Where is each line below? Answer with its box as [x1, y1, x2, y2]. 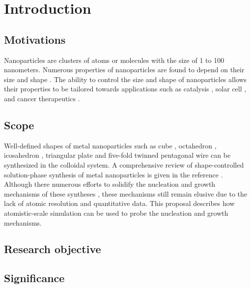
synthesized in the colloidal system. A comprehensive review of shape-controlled [4, 159, 244, 170]
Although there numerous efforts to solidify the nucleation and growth [4, 179, 216, 189]
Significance [4, 270, 65, 286]
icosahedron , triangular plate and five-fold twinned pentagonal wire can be [4, 150, 231, 160]
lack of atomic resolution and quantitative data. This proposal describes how [4, 198, 235, 208]
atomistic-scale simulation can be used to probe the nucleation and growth [4, 207, 228, 218]
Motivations [4, 31, 66, 47]
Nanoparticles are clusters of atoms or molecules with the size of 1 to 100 [4, 55, 224, 65]
